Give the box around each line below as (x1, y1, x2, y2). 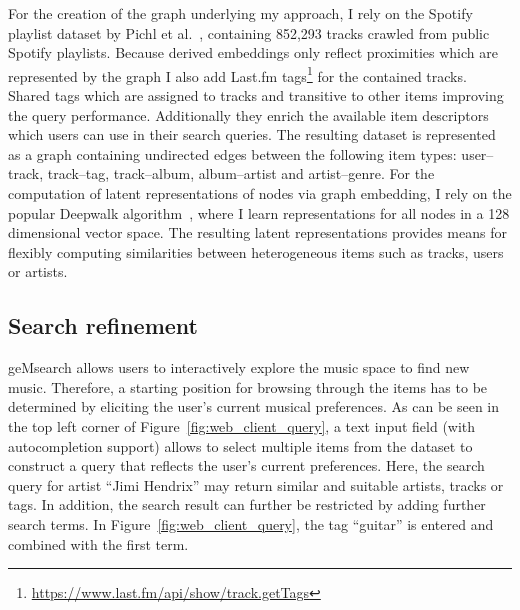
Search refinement (8, 310, 198, 341)
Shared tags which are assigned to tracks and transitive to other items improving (8, 85, 504, 106)
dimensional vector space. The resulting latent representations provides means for (8, 222, 507, 243)
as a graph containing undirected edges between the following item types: (8, 143, 457, 164)
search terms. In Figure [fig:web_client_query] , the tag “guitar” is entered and (8, 513, 494, 534)
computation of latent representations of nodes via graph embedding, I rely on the (8, 183, 512, 203)
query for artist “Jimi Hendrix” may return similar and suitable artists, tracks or (8, 474, 504, 495)
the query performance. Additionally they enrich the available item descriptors (8, 104, 489, 125)
